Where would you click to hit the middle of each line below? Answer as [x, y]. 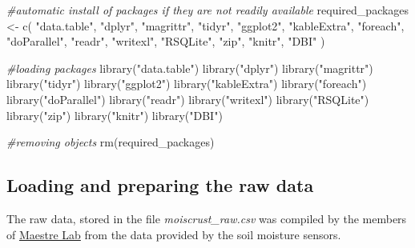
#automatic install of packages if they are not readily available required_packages [208, 10]
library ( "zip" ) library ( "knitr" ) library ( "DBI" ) [115, 115]
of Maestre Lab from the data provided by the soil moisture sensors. [174, 234]
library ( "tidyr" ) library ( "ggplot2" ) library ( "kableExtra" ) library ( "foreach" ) [187, 84]
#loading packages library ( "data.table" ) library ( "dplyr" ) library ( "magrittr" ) [190, 68]
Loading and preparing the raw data [160, 185]
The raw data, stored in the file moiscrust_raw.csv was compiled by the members [207, 218]
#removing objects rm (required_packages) [111, 142]
